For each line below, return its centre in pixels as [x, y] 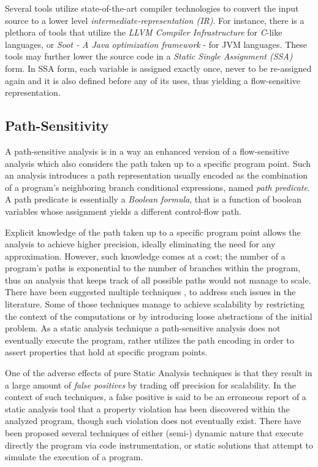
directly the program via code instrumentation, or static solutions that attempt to [159, 445]
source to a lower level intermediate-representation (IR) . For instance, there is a [155, 20]
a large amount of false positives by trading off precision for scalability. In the [150, 384]
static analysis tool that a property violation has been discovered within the [147, 408]
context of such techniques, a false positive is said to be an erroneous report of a [156, 397]
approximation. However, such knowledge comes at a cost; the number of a [145, 256]
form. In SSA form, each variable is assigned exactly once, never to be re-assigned [158, 68]
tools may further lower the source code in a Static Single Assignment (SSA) [149, 56]
